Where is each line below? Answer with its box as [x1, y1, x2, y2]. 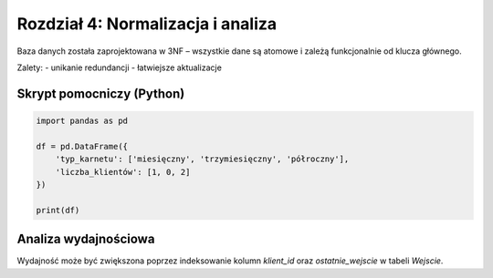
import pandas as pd [36, 115, 128, 126]
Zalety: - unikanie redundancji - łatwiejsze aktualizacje [16, 62, 223, 73]
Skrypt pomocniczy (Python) [16, 86, 185, 101]
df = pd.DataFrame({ [36, 141, 128, 151]
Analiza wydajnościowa [16, 232, 155, 247]
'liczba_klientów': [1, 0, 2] [55, 167, 191, 177]
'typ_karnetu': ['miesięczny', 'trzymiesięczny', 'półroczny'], [55, 154, 350, 164]
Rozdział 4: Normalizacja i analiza [16, 14, 278, 34]
